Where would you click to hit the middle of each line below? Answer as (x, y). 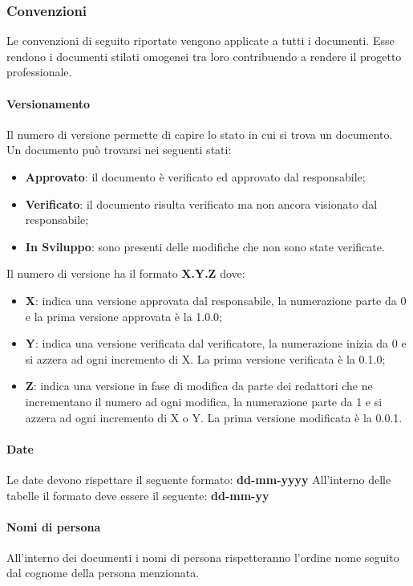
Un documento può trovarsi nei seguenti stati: (119, 150)
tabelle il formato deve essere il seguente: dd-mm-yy (138, 495)
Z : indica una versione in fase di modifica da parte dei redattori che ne (199, 386)
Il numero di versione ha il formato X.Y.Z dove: (126, 273)
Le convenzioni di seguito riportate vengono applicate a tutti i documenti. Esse (200, 41)
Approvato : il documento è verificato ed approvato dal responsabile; (195, 176)
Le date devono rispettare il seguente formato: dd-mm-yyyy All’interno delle (199, 479)
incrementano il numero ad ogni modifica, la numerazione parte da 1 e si (204, 401)
